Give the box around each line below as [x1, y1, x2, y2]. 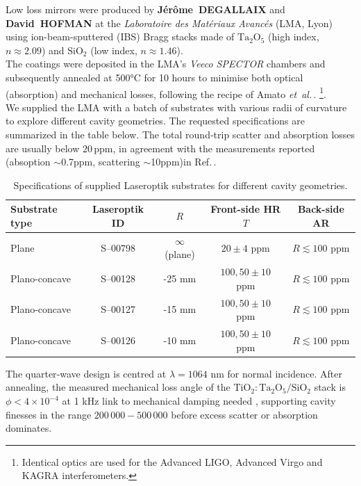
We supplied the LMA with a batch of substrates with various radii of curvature [6, 99, 347, 114]
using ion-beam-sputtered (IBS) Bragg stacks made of [6, 29, 235, 44]
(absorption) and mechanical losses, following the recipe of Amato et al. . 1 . [6, 84, 326, 101]
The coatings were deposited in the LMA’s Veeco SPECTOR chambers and [6, 56, 326, 71]
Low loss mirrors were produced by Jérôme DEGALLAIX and [6, 2, 285, 16]
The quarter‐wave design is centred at [6, 366, 167, 380]
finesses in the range [6, 407, 92, 421]
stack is [314, 380, 346, 394]
